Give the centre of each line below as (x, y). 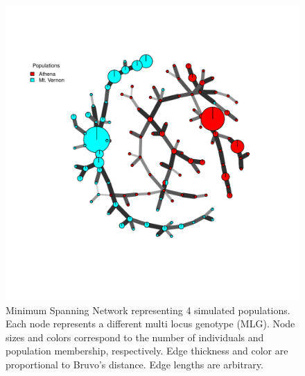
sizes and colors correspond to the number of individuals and (135, 337)
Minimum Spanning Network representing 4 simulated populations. (148, 310)
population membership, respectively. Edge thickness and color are (147, 351)
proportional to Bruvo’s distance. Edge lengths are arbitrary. (134, 364)
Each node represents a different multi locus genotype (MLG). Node (150, 324)
